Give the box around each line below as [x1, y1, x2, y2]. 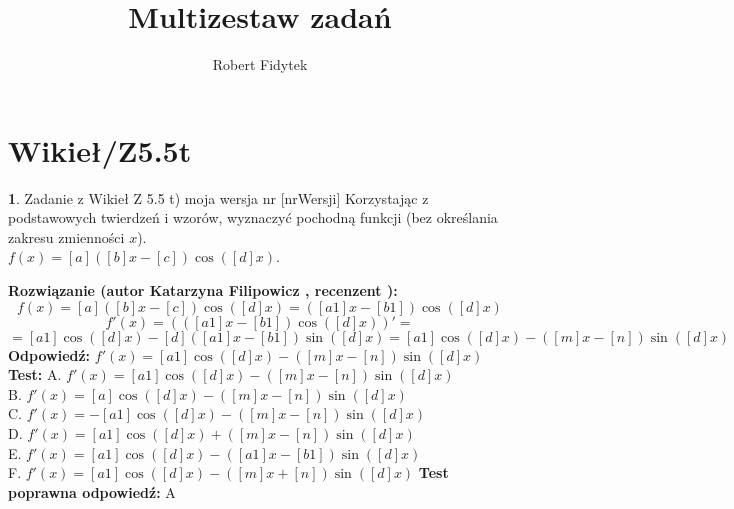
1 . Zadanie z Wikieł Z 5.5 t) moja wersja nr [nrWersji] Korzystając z [8, 187, 429, 208]
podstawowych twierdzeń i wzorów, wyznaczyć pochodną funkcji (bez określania [8, 207, 498, 228]
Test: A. [8, 364, 62, 385]
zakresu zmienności [8, 226, 125, 247]
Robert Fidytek [212, 54, 308, 75]
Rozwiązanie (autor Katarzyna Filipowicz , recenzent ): [8, 280, 398, 301]
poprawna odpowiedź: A [8, 481, 176, 502]
